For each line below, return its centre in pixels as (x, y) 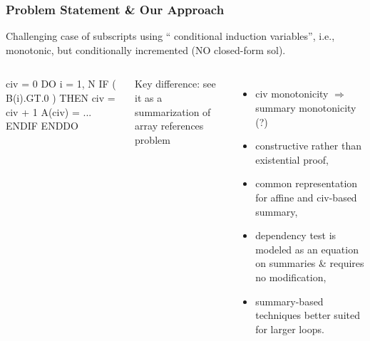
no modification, (291, 277)
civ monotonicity (292, 94)
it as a (149, 98)
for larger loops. (290, 329)
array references (169, 126)
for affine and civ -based (306, 197)
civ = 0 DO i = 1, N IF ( (61, 84)
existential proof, (292, 159)
